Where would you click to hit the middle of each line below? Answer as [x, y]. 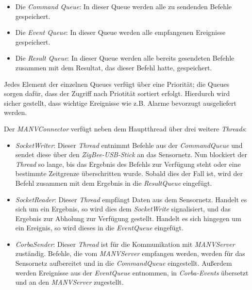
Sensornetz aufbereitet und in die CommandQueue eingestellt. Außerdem [124, 263]
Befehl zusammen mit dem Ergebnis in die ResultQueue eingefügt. [114, 183]
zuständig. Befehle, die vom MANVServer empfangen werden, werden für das [130, 253]
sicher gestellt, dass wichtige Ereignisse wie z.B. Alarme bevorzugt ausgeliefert [120, 103]
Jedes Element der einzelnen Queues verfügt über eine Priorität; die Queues [117, 84]
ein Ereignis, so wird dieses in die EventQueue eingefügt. [99, 228]
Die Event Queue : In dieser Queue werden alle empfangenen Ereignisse [120, 32]
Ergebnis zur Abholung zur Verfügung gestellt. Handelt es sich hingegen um [128, 218]
